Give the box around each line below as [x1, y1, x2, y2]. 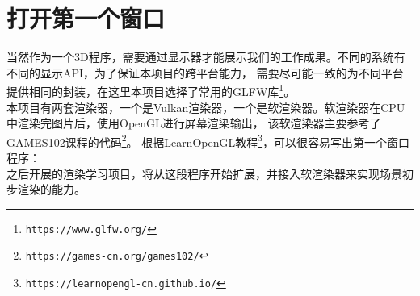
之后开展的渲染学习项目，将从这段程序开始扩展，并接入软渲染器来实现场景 [6, 165, 402, 181]
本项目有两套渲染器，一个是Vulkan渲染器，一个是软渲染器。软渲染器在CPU [6, 98, 405, 115]
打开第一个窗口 [6, 2, 166, 35]
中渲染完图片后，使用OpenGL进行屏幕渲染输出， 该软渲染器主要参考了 [6, 115, 381, 131]
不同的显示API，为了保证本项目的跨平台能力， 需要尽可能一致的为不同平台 [6, 64, 404, 81]
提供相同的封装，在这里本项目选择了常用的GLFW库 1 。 [6, 81, 296, 99]
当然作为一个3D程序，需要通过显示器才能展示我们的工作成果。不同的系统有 [6, 48, 405, 65]
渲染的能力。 [17, 181, 86, 198]
